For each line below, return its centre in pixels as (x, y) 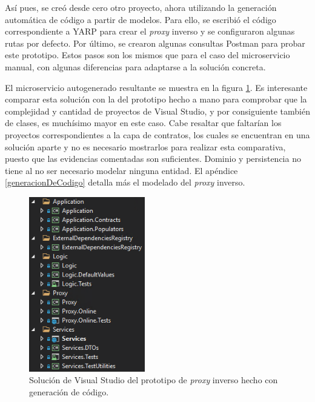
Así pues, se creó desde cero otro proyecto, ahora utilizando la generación (141, 7)
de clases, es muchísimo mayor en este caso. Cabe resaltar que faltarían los (143, 123)
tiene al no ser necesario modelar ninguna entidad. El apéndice (121, 170)
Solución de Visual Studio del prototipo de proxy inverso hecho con (154, 380)
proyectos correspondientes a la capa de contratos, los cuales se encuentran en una (157, 134)
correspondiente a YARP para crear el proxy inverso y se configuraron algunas (150, 31)
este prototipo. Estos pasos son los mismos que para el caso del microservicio (148, 55)
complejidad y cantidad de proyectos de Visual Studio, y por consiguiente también (157, 111)
